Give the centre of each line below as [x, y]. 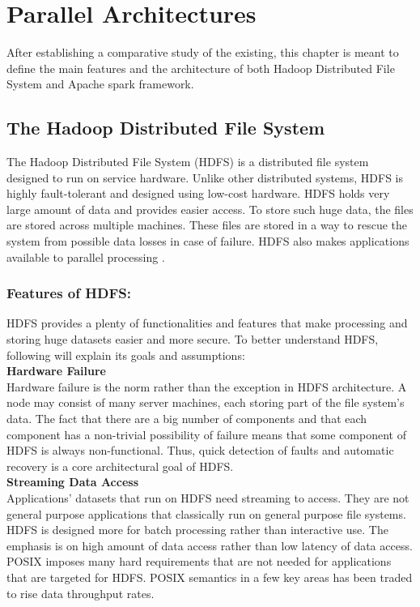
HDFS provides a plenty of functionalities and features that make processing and [207, 323]
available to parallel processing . [86, 256]
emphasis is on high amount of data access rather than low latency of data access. [210, 545]
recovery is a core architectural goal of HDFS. [120, 466]
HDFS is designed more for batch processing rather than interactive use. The [197, 530]
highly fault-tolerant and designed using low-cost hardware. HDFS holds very [198, 193]
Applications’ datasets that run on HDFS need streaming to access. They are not [208, 498]
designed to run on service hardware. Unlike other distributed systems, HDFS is [205, 177]
